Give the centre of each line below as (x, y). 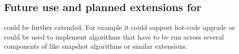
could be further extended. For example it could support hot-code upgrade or (119, 27)
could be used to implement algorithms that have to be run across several (114, 36)
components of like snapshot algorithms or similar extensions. (96, 46)
